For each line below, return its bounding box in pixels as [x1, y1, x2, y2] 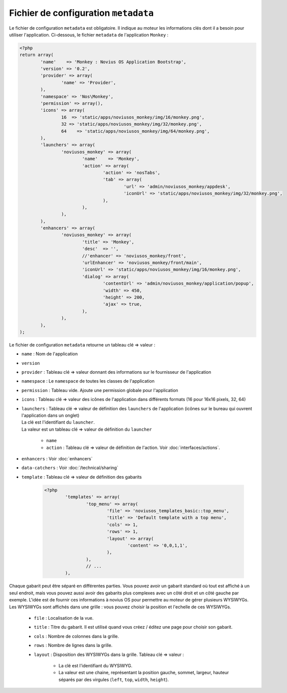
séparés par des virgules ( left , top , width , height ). [58, 676, 169, 683]
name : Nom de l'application [21, 351, 78, 357]
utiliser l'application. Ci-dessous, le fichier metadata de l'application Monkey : [9, 32, 169, 38]
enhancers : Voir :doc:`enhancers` [21, 456, 93, 461]
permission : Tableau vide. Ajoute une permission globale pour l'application [21, 387, 178, 393]
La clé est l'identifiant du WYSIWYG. [58, 662, 133, 668]
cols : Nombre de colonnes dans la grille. [34, 633, 120, 639]
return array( [19, 52, 54, 58]
